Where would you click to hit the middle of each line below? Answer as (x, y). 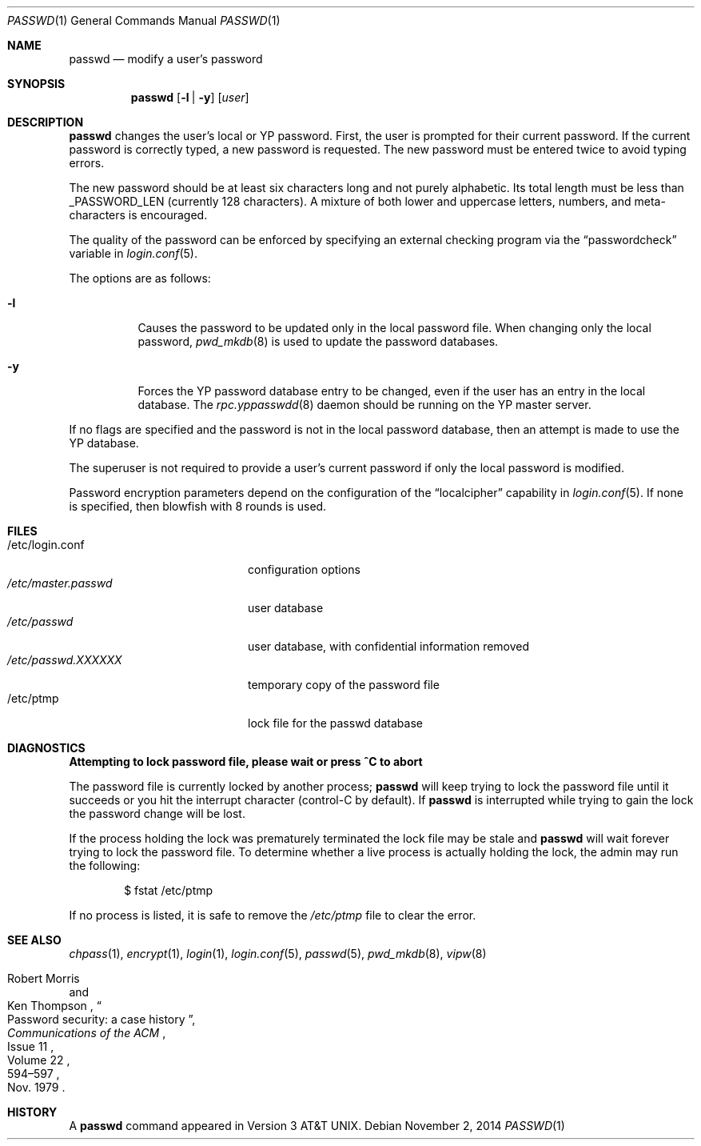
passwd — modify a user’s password (166, 59)
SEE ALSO (34, 940)
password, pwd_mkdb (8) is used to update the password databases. (318, 341)
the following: (105, 866)
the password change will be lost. (157, 813)
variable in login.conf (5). (133, 253)
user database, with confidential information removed (389, 646)
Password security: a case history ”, (102, 1019)
